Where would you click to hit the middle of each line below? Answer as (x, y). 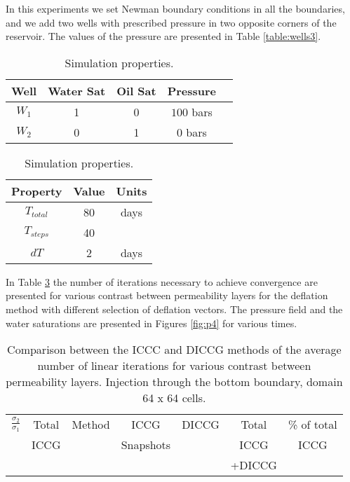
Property (37, 191)
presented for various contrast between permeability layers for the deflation (167, 295)
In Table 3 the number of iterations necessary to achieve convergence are (162, 281)
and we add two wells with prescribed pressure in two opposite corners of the (171, 22)
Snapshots (146, 445)
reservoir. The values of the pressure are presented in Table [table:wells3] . (163, 36)
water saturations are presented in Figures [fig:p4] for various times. (152, 323)
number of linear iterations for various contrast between (174, 366)
